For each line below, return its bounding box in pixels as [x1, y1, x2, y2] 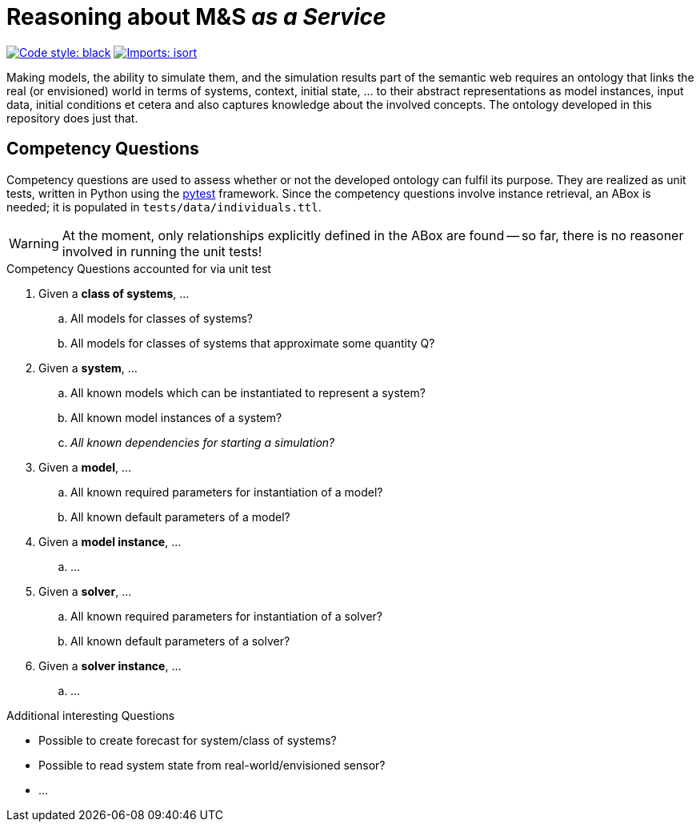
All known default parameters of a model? [70, 509, 290, 524]
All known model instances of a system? [70, 410, 282, 424]
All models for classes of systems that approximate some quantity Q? [70, 336, 435, 350]
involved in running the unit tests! [62, 243, 262, 259]
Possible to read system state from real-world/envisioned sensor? [38, 758, 386, 772]
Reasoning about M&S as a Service [6, 3, 386, 30]
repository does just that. [6, 111, 138, 125]
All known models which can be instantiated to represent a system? [70, 385, 426, 400]
